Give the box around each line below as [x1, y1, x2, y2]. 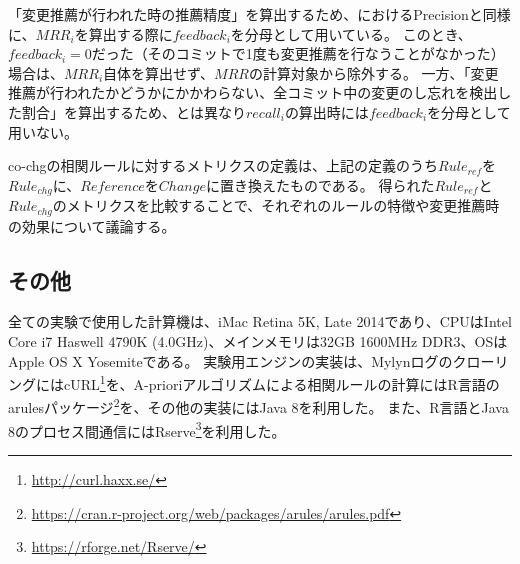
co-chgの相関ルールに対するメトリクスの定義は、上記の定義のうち [8, 155, 439, 176]
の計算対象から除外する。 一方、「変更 [248, 62, 499, 83]
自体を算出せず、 [103, 62, 215, 83]
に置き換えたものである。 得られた [205, 174, 435, 195]
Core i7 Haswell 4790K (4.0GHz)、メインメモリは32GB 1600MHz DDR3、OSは [8, 331, 508, 352]
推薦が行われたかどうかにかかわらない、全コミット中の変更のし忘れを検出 [8, 82, 498, 103]
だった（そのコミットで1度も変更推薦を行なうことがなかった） [91, 43, 505, 64]
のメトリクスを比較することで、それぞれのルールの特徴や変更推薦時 [52, 195, 500, 216]
